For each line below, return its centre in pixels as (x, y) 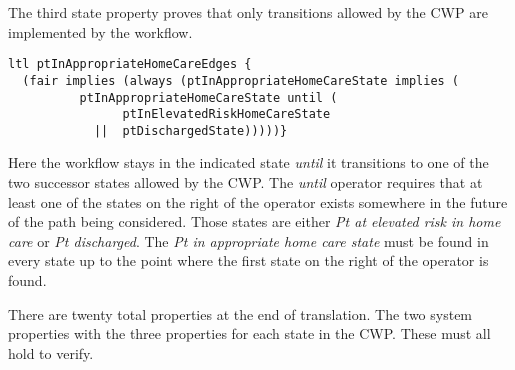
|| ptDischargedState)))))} (190, 130)
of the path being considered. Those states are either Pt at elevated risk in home (254, 221)
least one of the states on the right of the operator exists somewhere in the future (258, 201)
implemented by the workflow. (100, 31)
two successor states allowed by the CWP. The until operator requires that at (245, 182)
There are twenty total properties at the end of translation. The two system (240, 313)
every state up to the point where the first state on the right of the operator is (248, 260)
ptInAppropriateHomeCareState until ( (208, 97)
